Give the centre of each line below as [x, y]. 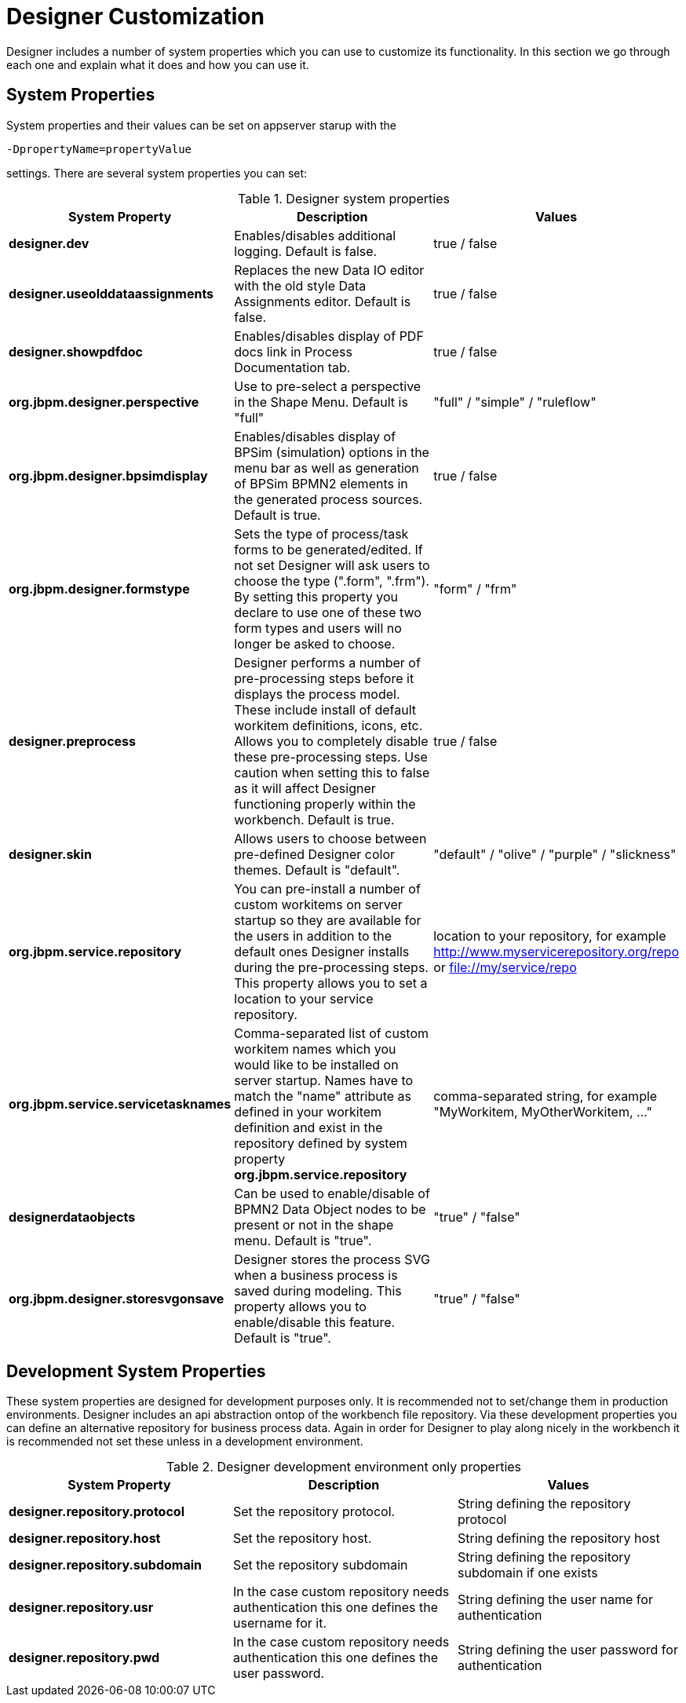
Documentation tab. [292, 367]
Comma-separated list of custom [332, 1033]
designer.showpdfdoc [76, 351]
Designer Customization [135, 16]
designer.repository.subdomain [105, 1565]
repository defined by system [321, 1143]
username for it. [280, 1623]
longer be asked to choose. [315, 643]
